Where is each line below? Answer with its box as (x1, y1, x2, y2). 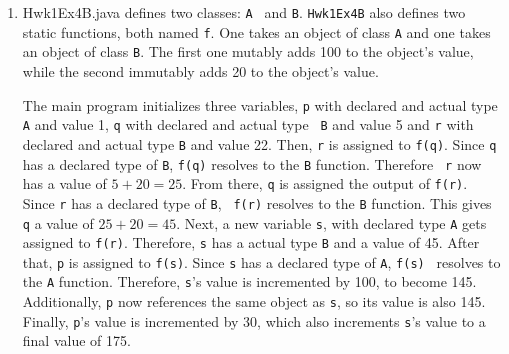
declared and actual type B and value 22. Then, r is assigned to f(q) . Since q (22, 133, 497, 154)
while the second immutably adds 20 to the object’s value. (22, 60, 379, 81)
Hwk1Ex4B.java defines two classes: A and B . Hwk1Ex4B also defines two (22, 2, 466, 22)
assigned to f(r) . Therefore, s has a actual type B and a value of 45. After (22, 232, 480, 253)
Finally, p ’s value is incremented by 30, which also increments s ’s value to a (22, 310, 486, 331)
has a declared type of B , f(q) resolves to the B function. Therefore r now (22, 153, 482, 174)
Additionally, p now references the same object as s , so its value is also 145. (22, 291, 486, 312)
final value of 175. (22, 330, 131, 351)
